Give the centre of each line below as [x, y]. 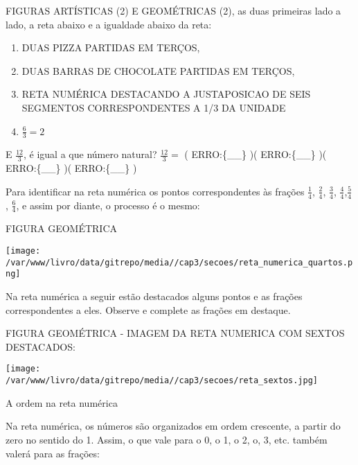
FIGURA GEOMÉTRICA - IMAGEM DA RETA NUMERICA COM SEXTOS [175, 333]
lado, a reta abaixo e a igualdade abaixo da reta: [109, 24]
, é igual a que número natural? [90, 154]
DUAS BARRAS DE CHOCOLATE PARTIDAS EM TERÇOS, [158, 70]
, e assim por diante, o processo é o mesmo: [108, 205]
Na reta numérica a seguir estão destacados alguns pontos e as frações [154, 296]
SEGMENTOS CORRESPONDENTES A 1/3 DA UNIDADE [154, 107]
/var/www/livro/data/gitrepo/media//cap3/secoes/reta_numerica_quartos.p [179, 262]
